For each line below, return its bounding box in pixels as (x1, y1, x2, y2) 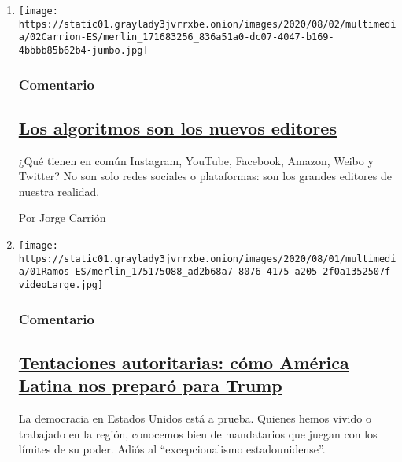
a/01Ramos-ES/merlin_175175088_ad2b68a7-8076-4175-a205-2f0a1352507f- (18, 266, 396, 278)
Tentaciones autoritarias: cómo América (18, 349, 349, 374)
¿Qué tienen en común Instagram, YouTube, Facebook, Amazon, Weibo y (18, 152, 374, 168)
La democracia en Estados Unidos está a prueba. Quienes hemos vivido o (18, 410, 371, 427)
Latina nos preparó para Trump (18, 373, 282, 397)
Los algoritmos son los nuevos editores (18, 115, 337, 139)
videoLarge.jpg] (18, 279, 104, 291)
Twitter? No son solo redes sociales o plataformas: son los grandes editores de (18, 168, 392, 184)
